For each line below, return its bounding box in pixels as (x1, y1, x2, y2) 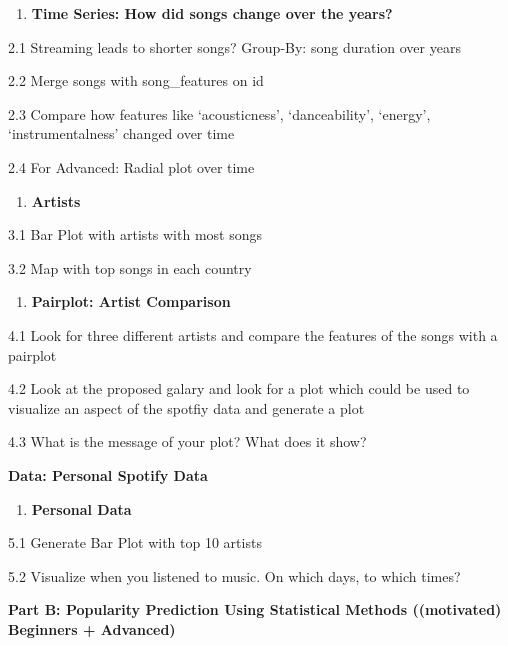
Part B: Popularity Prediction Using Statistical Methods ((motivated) (8, 599, 502, 620)
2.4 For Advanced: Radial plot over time (8, 156, 255, 177)
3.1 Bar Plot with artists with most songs (8, 224, 263, 245)
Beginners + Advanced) (8, 618, 176, 639)
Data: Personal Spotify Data (8, 464, 208, 485)
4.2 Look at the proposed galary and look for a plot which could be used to (8, 378, 470, 399)
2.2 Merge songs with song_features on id (8, 70, 264, 91)
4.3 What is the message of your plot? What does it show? (8, 431, 367, 452)
